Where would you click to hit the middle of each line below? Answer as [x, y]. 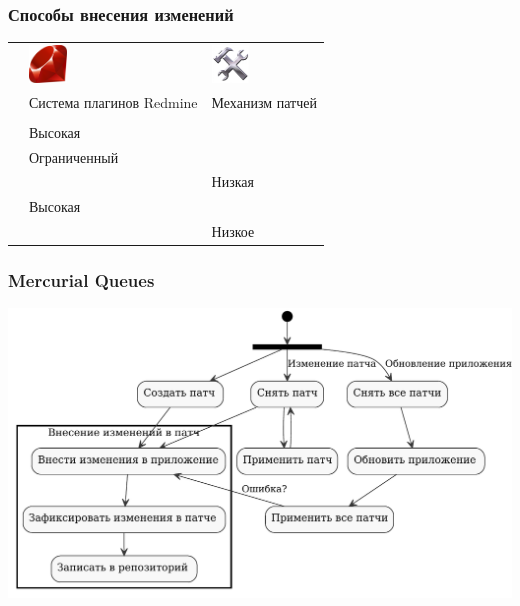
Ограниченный [74, 156]
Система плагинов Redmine [113, 101]
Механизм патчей [264, 101]
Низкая [232, 181]
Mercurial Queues [81, 280]
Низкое [233, 231]
